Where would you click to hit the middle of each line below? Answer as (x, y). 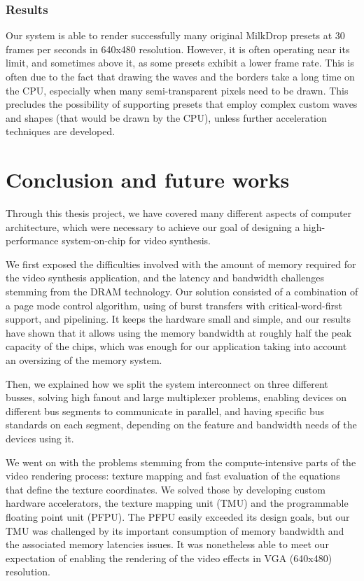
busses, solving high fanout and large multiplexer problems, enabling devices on (176, 397)
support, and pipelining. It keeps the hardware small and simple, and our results (178, 319)
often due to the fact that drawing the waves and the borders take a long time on (180, 76)
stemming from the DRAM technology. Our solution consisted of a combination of (182, 292)
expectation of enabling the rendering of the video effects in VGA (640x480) (169, 558)
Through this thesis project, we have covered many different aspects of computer (179, 213)
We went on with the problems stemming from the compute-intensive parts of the (181, 462)
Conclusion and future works (148, 180)
